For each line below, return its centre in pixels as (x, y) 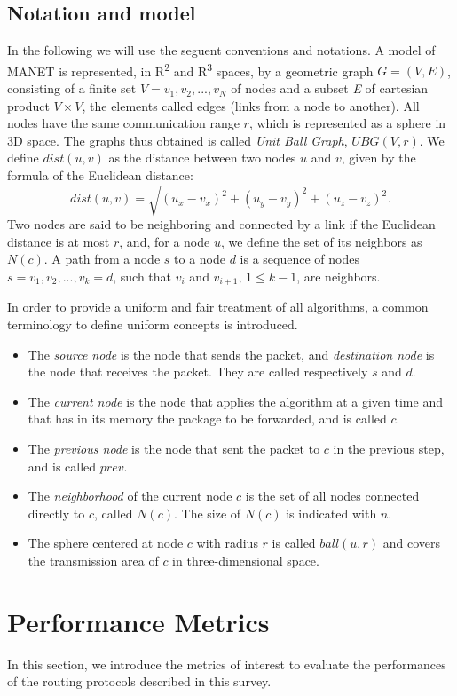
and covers (412, 543)
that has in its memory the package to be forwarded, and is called (207, 419)
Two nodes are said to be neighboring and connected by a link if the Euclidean (221, 224)
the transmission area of (93, 560)
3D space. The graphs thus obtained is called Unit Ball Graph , (177, 140)
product (28, 105)
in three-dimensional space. (246, 560)
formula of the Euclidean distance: (100, 175)
